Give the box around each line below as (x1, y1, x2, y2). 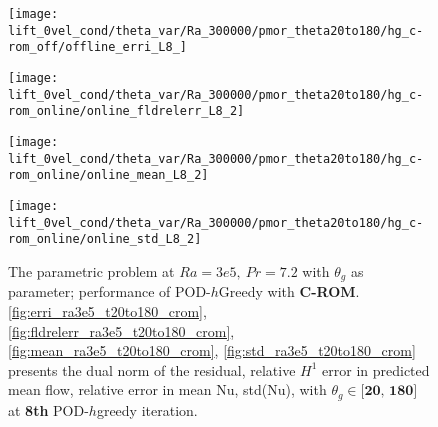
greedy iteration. (96, 399, 198, 420)
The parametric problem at (8, 260, 175, 281)
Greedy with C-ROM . (218, 281, 360, 302)
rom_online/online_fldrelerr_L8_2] (8, 104, 245, 119)
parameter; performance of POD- (8, 281, 211, 302)
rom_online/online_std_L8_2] (8, 232, 202, 247)
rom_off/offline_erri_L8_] (8, 40, 187, 55)
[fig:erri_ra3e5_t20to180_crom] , (8, 300, 207, 321)
